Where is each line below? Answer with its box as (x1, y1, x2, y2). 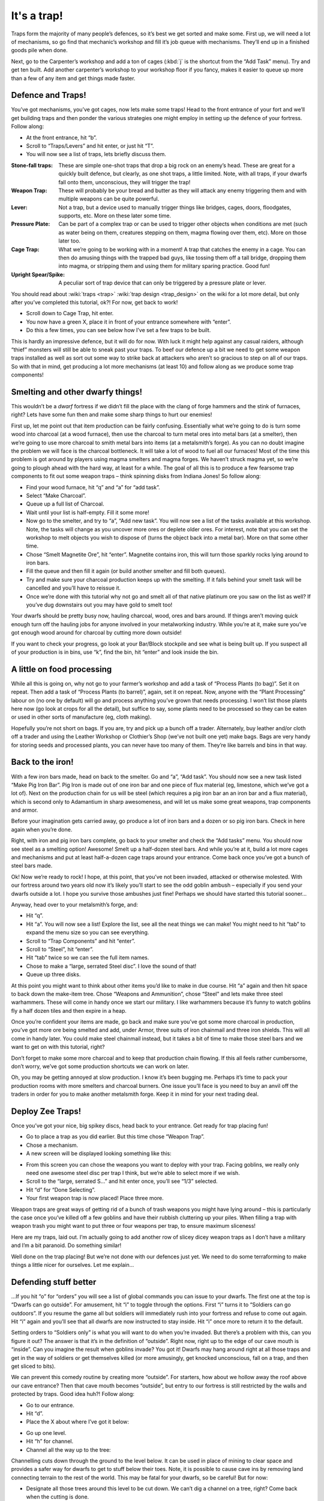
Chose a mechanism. (26, 1141, 79, 1149)
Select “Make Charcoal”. (26, 492, 86, 499)
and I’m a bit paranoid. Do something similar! (11, 1242, 122, 1249)
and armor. (11, 806, 38, 814)
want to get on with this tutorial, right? (11, 1043, 105, 1051)
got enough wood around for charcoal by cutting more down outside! (11, 629, 182, 636)
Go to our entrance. (26, 1401, 75, 1409)
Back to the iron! (11, 757, 74, 767)
